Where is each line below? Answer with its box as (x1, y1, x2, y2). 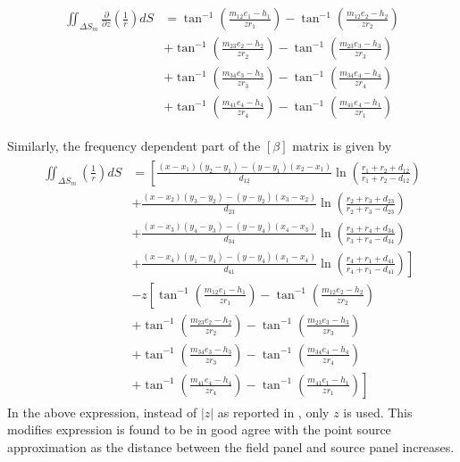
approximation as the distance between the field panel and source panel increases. (7, 438, 455, 457)
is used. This (343, 402, 413, 421)
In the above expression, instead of (7, 402, 197, 421)
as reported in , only (217, 402, 330, 421)
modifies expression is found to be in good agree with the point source (7, 420, 391, 439)
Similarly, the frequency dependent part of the (7, 136, 261, 155)
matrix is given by (292, 136, 392, 155)
